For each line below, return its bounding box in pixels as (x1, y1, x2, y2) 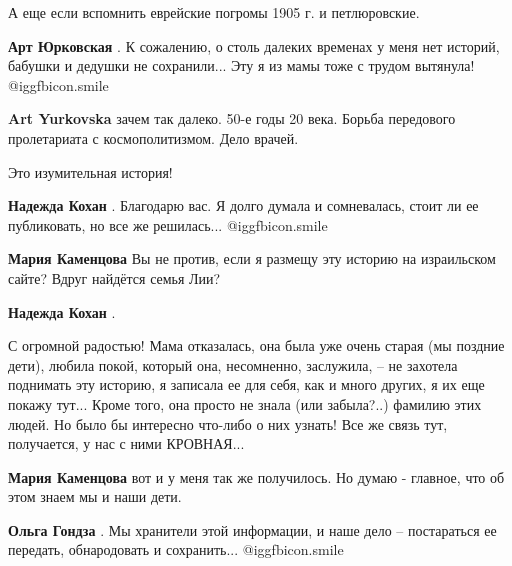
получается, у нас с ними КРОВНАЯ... (8, 433, 245, 454)
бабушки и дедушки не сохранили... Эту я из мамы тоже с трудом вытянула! (8, 55, 475, 76)
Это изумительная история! (8, 161, 173, 182)
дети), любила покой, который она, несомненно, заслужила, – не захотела (8, 354, 458, 375)
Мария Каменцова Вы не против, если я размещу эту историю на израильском (8, 248, 496, 269)
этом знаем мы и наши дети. (8, 486, 182, 507)
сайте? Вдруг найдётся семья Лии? (8, 267, 221, 288)
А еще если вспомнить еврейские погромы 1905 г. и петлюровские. (8, 2, 420, 22)
